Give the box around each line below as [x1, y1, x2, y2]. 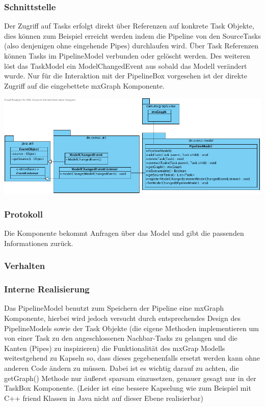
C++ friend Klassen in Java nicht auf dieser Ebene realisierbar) [4, 392, 203, 403]
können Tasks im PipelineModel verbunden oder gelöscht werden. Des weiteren [4, 50, 250, 61]
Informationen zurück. [4, 237, 73, 248]
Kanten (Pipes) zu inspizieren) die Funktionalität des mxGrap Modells [4, 342, 225, 353]
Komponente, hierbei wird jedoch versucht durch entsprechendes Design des [4, 313, 241, 323]
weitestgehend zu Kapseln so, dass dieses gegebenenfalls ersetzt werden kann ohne [4, 352, 260, 363]
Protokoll [4, 207, 43, 220]
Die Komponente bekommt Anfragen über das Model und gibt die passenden [4, 228, 244, 238]
